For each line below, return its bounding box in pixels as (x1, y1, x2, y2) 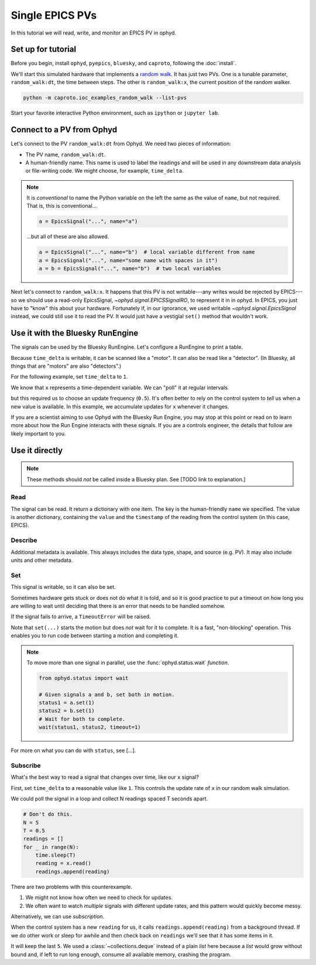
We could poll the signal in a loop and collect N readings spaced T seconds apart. (11, 795, 208, 802)
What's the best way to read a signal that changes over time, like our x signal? (11, 774, 199, 781)
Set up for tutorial (11, 44, 76, 54)
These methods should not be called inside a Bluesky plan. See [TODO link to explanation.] (26, 476, 246, 483)
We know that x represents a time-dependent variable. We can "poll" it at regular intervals (11, 384, 228, 391)
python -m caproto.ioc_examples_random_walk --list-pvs (23, 94, 187, 101)
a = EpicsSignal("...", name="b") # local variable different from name (39, 249, 255, 256)
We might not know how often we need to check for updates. (25, 894, 173, 901)
